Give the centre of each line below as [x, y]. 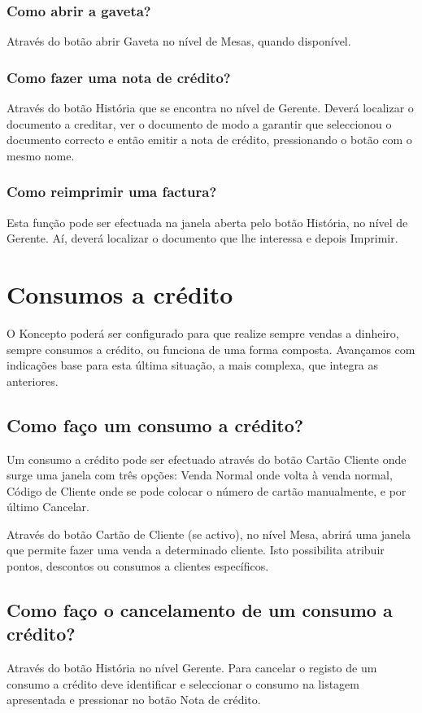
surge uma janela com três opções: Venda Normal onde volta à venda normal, [200, 475]
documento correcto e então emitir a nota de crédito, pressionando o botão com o [209, 140]
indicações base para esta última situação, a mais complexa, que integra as [193, 365]
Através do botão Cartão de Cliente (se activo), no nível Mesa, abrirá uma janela [209, 534]
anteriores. [33, 381]
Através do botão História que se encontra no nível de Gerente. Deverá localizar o [210, 108]
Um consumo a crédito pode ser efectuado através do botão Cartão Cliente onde [207, 459]
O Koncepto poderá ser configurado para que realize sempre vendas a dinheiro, [203, 332]
